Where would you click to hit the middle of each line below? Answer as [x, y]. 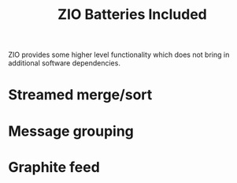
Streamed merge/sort [80, 95]
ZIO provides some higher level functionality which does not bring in [119, 55]
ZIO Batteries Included [132, 15]
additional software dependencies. [64, 63]
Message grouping [71, 131]
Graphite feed [54, 167]
